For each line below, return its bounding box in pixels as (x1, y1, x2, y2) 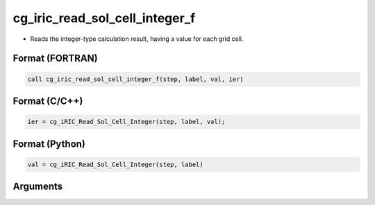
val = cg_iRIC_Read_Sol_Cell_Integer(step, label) (27, 160, 204, 168)
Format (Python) (12, 138, 86, 150)
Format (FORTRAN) (12, 53, 98, 64)
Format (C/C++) (12, 95, 83, 107)
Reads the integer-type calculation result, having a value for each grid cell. (30, 35, 244, 43)
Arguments (12, 181, 63, 193)
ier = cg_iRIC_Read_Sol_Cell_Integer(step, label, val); (27, 118, 226, 126)
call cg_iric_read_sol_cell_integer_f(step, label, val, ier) (27, 75, 244, 83)
